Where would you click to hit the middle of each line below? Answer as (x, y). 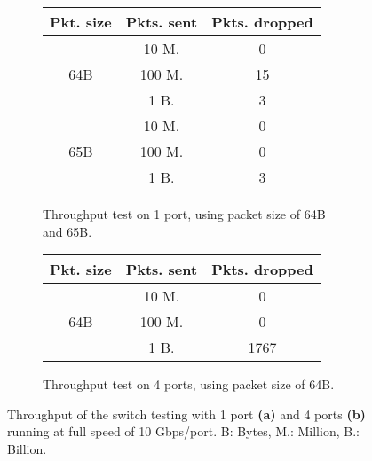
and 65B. (67, 231)
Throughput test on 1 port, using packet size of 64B (184, 214)
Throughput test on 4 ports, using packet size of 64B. (189, 384)
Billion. (27, 448)
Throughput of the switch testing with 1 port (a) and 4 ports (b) (186, 414)
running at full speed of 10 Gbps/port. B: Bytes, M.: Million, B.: (183, 431)
